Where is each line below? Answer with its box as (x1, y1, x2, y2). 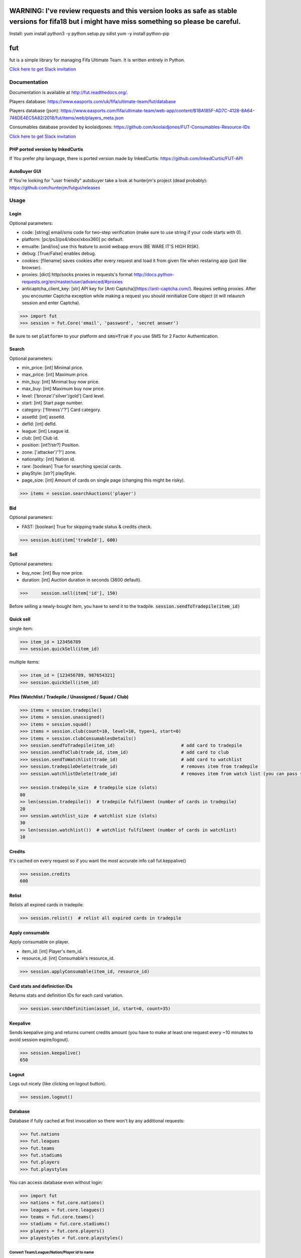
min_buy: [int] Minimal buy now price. (22, 378, 100, 384)
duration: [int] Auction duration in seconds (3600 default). (22, 577, 141, 583)
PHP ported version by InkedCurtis (9, 146, 83, 152)
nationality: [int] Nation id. (22, 456, 75, 462)
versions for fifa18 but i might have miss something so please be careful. (9, 18, 241, 26)
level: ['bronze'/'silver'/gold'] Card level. (22, 392, 105, 399)
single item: (9, 625, 34, 632)
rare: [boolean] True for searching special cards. (22, 463, 122, 469)
